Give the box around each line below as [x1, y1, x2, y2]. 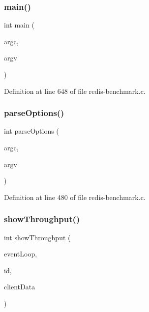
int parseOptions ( [4, 126, 59, 136]
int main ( [4, 20, 34, 30]
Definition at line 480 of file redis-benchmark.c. [4, 192, 146, 202]
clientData [4, 282, 35, 292]
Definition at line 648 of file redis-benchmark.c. [4, 85, 146, 96]
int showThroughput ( [4, 232, 71, 242]
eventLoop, [4, 249, 37, 259]
